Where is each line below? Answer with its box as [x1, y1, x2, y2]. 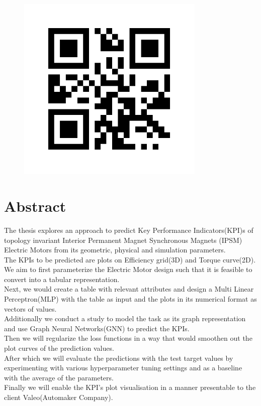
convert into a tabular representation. [4, 274, 120, 284]
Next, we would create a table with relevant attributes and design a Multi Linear [4, 284, 254, 294]
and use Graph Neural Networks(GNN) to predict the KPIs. [4, 323, 190, 333]
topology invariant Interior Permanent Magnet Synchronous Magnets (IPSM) [4, 234, 242, 245]
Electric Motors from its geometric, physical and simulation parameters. [4, 244, 226, 255]
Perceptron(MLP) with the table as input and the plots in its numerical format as [4, 294, 257, 304]
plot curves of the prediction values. [4, 343, 114, 353]
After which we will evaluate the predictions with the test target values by [4, 352, 233, 363]
